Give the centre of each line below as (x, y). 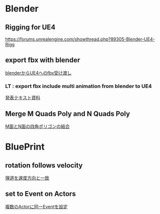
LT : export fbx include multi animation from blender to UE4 (78, 86)
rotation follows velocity (44, 165)
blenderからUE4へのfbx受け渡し (38, 72)
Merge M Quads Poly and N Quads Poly (68, 114)
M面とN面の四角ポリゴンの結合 (38, 126)
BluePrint (25, 147)
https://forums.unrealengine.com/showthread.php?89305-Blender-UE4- (80, 39)
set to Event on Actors (41, 194)
